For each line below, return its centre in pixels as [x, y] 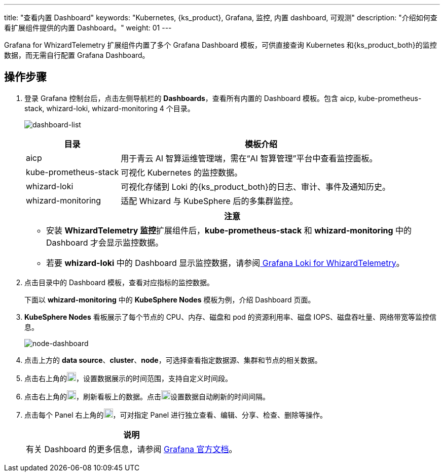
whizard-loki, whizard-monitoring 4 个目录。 [120, 108]
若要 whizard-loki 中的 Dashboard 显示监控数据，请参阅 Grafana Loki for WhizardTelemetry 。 [225, 263]
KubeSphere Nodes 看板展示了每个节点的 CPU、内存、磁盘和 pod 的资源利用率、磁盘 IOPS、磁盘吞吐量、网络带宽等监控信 [231, 317]
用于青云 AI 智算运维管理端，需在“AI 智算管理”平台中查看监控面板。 [249, 158]
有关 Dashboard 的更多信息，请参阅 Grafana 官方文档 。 [132, 449]
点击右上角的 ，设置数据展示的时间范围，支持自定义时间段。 [128, 378]
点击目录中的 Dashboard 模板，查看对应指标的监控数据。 [119, 282]
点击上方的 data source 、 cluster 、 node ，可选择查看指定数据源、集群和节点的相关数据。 [173, 360]
